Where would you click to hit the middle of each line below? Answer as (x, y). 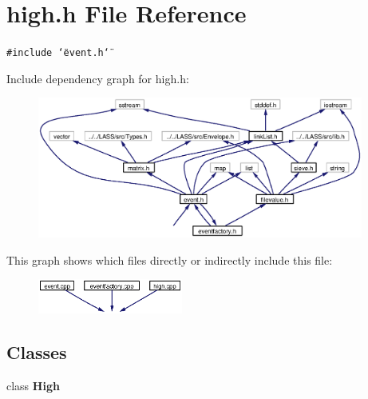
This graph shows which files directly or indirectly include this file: (170, 259)
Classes (37, 352)
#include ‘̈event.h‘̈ (58, 53)
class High (33, 385)
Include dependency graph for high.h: (98, 78)
